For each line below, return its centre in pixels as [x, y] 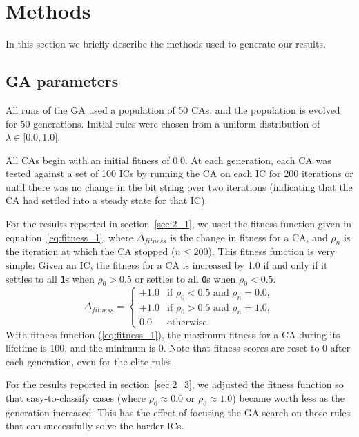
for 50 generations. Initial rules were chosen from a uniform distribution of [163, 123]
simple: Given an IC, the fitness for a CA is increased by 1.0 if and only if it [167, 265]
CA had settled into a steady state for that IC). [107, 200]
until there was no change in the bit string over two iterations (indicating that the [179, 186]
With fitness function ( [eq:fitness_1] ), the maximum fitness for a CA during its [173, 334]
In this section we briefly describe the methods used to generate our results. [166, 44]
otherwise [187, 323]
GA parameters [62, 81]
